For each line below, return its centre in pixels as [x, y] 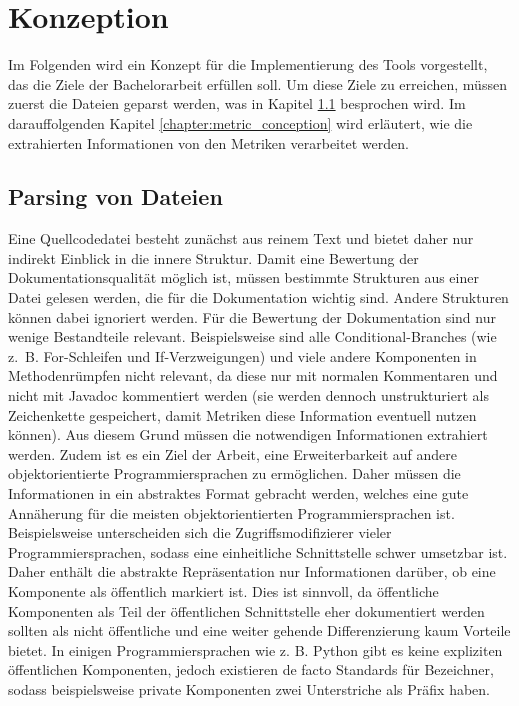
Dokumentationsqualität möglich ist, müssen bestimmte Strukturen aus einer [243, 277]
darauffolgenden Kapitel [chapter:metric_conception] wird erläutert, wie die [240, 122]
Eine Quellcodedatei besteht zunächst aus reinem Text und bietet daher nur [241, 238]
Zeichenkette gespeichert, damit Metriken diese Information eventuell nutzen [242, 414]
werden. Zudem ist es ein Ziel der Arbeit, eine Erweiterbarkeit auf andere [232, 453]
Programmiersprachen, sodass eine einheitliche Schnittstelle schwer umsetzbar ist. [258, 551]
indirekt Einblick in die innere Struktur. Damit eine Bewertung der [213, 257]
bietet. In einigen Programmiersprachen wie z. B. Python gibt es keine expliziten [255, 649]
